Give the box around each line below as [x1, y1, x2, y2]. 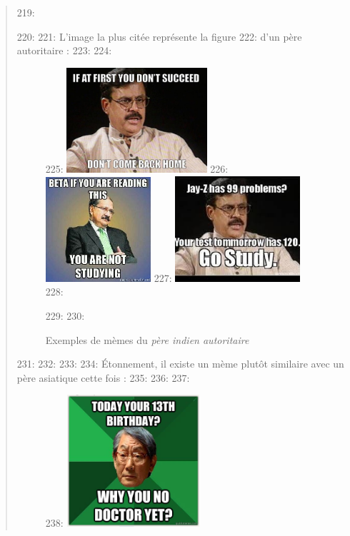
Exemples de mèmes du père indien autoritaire [45, 332, 249, 347]
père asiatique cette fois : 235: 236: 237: [16, 370, 190, 385]
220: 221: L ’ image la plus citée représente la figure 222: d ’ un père [16, 29, 302, 44]
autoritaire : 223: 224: [16, 43, 112, 58]
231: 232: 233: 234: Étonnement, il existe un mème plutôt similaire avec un [16, 356, 344, 371]
